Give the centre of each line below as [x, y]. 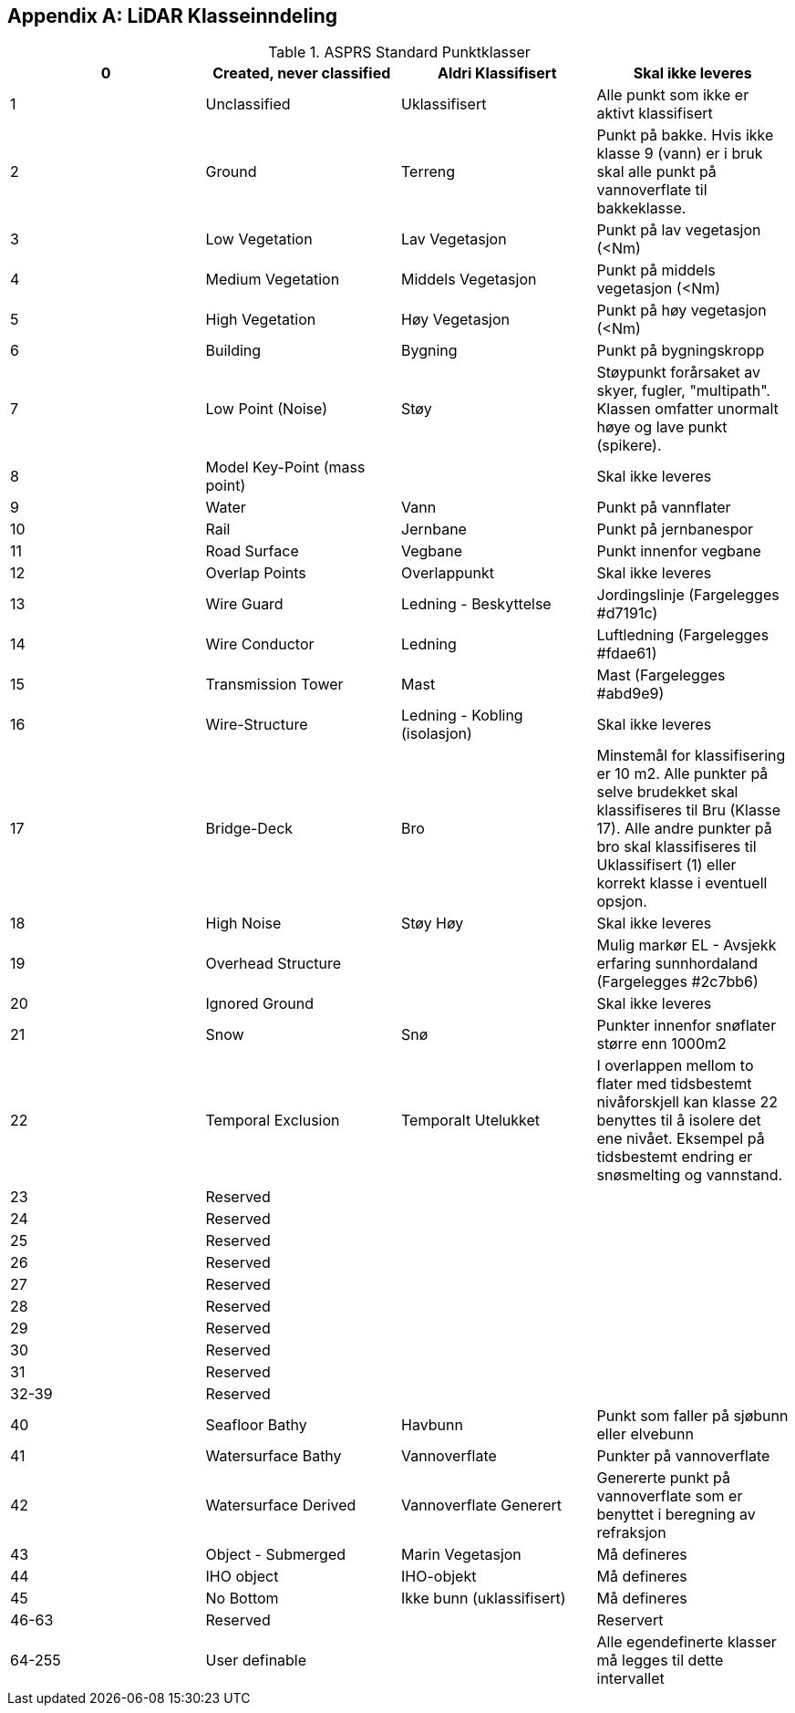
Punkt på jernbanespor [675, 529]
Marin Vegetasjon [461, 1555]
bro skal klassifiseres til [676, 847]
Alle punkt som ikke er [673, 95]
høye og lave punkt [662, 427]
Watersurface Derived [281, 1505]
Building [233, 351]
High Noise [243, 924]
